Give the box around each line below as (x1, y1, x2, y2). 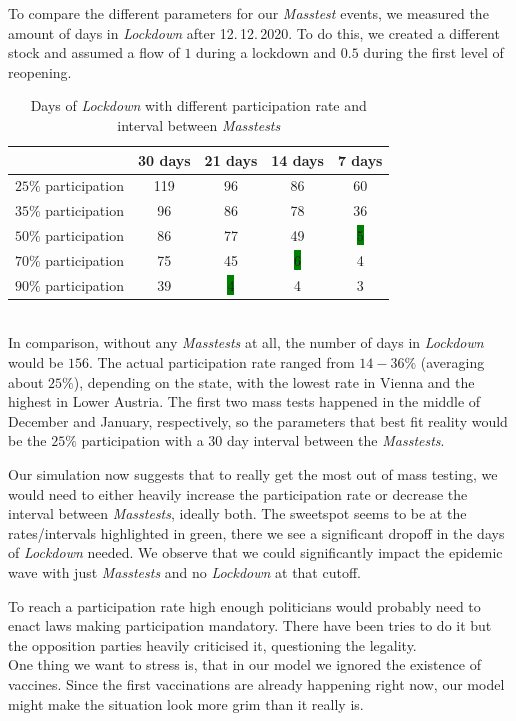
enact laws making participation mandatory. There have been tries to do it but (8, 615, 492, 636)
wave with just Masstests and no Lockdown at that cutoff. (8, 562, 361, 582)
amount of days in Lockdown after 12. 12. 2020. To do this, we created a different (8, 22, 500, 43)
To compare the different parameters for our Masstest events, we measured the (8, 3, 489, 23)
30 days (137, 149, 191, 170)
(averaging (420, 352, 485, 373)
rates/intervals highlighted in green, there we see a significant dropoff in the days (8, 522, 505, 543)
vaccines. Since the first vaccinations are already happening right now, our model (8, 673, 505, 694)
